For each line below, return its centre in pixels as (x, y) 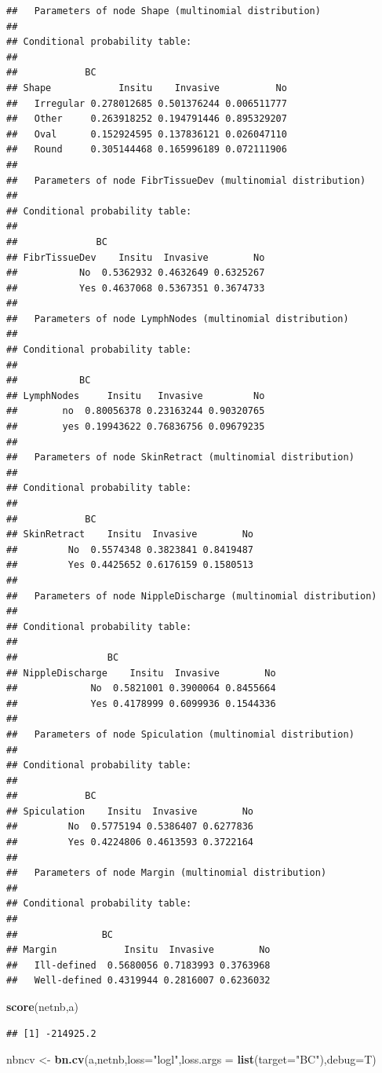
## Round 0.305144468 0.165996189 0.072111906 (147, 150)
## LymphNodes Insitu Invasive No (136, 396)
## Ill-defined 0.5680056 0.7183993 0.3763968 (138, 965)
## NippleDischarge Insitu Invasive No (141, 673)
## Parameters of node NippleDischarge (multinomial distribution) (192, 596)
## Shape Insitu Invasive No (147, 88)
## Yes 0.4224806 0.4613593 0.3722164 (130, 842)
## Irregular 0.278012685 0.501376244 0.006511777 (147, 103)
